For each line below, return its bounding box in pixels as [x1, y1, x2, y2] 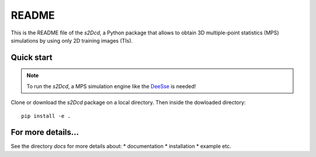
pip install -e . [21, 113, 71, 119]
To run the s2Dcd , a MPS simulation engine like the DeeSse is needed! [26, 82, 196, 90]
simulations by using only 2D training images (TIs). [11, 37, 133, 44]
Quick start [11, 53, 53, 62]
